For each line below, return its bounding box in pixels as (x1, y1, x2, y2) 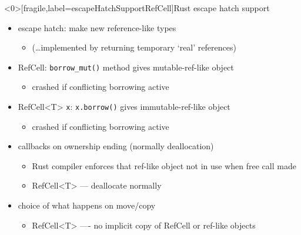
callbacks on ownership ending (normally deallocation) (18, 140, 214, 152)
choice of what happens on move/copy (18, 199, 156, 211)
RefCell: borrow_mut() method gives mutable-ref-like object (18, 61, 234, 73)
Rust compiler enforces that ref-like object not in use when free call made (32, 159, 296, 172)
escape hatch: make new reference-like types (18, 21, 176, 33)
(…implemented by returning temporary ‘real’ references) (32, 41, 236, 53)
